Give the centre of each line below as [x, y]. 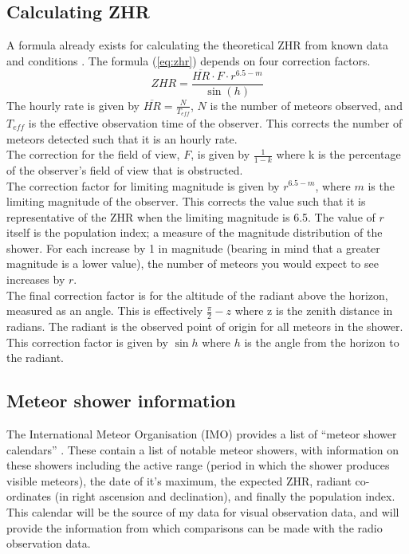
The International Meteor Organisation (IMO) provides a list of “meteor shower [202, 434]
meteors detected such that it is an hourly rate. [122, 138]
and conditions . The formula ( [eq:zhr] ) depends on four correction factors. [189, 60]
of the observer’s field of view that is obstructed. [125, 169]
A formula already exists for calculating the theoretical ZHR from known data [197, 45]
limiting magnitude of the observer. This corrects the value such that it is [186, 201]
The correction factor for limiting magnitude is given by [143, 185]
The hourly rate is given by [73, 105]
